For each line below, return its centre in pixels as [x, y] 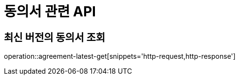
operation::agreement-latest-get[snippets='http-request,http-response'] [120, 56]
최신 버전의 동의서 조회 [55, 37]
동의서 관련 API [50, 12]
